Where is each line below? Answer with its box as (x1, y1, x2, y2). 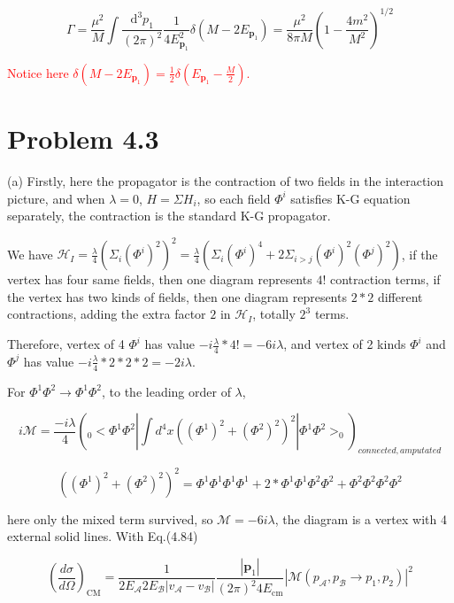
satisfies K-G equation (290, 189, 411, 207)
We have (7, 244, 53, 263)
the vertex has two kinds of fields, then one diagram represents (7, 287, 347, 305)
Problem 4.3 (7, 120, 159, 157)
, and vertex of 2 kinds (283, 335, 406, 353)
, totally (252, 305, 296, 323)
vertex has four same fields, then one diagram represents (7, 270, 312, 289)
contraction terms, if (329, 270, 441, 289)
